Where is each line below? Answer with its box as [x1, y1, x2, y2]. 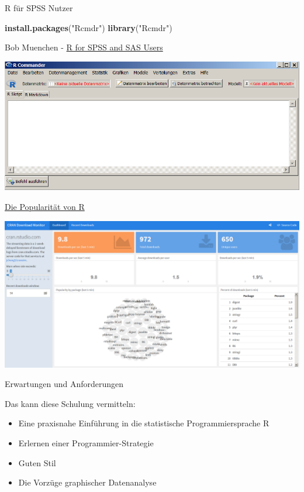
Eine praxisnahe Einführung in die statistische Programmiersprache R [18, 417, 270, 429]
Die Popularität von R [5, 200, 85, 212]
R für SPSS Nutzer [5, 2, 73, 13]
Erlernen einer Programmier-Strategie [18, 436, 154, 449]
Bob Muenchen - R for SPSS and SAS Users [5, 41, 163, 53]
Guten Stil [18, 456, 56, 469]
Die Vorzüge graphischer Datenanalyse [18, 476, 157, 488]
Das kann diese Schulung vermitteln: [5, 397, 136, 409]
